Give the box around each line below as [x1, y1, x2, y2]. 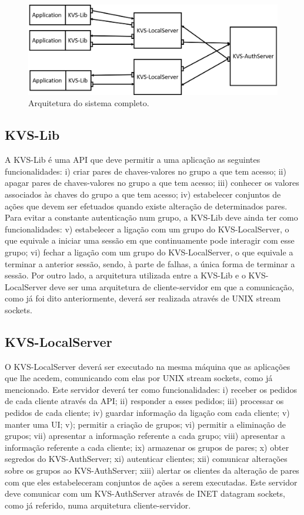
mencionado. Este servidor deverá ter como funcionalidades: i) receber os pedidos [5, 383, 298, 395]
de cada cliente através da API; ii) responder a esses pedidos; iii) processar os [5, 395, 284, 407]
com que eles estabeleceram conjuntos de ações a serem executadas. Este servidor [5, 475, 298, 488]
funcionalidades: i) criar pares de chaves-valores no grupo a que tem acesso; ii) [5, 165, 286, 177]
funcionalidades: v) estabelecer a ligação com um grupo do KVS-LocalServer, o [5, 222, 289, 235]
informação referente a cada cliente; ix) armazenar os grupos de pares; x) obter [5, 441, 289, 453]
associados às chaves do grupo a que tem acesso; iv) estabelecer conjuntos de [5, 188, 281, 200]
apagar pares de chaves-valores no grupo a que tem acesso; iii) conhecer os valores [5, 176, 299, 189]
